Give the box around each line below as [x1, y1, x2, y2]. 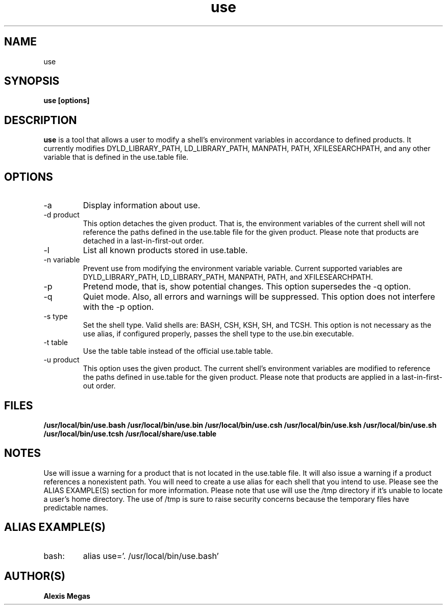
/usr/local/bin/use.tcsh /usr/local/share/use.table [43, 429, 217, 438]
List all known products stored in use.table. [83, 245, 248, 256]
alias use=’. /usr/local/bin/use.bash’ [83, 550, 219, 561]
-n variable [43, 255, 80, 264]
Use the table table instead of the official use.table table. [83, 347, 273, 356]
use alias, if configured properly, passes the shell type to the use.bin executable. [83, 329, 354, 338]
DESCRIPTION [4, 113, 77, 127]
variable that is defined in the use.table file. [43, 153, 189, 162]
